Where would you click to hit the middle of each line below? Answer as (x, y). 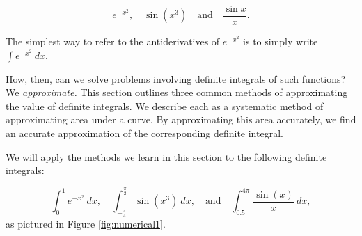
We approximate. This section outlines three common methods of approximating (177, 92)
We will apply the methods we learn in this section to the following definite (166, 156)
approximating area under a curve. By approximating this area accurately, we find (181, 119)
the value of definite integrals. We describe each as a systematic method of (165, 105)
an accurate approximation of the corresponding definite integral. (144, 133)
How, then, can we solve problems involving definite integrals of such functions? (176, 78)
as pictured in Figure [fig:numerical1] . (86, 224)
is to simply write (281, 41)
